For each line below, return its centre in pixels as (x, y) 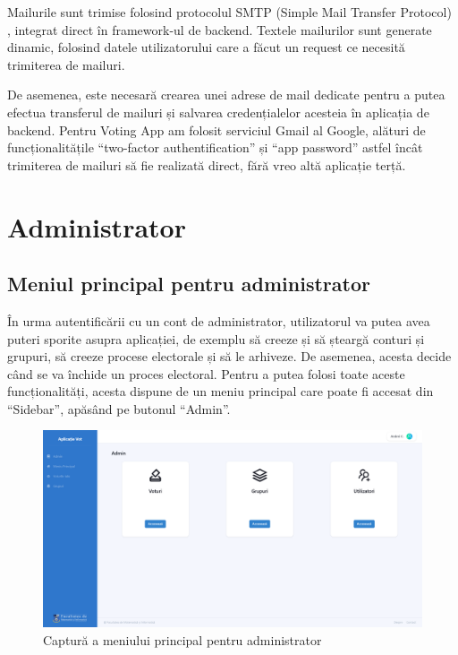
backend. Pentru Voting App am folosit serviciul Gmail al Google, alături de (216, 129)
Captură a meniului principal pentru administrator (182, 639)
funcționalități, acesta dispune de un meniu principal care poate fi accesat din (221, 391)
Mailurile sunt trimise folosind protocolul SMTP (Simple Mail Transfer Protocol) (229, 12)
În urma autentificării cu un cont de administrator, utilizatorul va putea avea (219, 320)
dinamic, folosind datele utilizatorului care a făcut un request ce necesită (206, 47)
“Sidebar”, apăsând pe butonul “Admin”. (119, 408)
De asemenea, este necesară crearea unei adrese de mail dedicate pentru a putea (226, 95)
